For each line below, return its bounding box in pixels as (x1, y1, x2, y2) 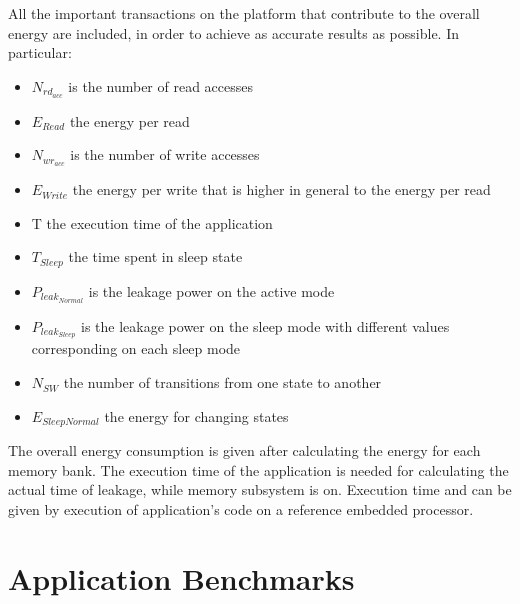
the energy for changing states (104, 405, 289, 426)
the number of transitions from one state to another (63, 372, 382, 393)
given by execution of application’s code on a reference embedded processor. (8, 498, 474, 519)
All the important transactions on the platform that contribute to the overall (8, 3, 480, 23)
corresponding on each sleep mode (31, 338, 241, 359)
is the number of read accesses (68, 75, 254, 96)
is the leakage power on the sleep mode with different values (81, 315, 450, 336)
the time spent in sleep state (68, 246, 243, 267)
